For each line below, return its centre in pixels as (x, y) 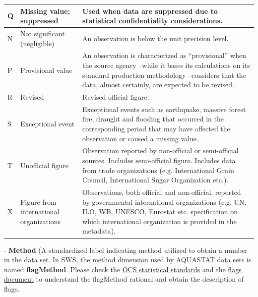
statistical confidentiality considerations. (153, 21)
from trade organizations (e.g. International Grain (158, 170)
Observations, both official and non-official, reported (162, 192)
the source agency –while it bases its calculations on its (166, 65)
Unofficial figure (44, 165)
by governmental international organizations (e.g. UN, (164, 202)
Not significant (43, 33)
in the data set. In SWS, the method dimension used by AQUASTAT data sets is (128, 260)
